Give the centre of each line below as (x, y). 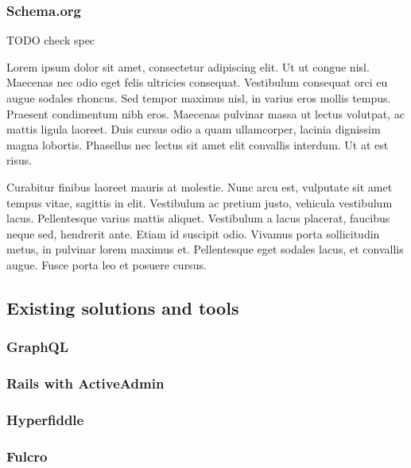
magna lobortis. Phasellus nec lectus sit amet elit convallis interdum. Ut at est (198, 144)
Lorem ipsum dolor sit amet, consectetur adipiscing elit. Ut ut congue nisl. (188, 66)
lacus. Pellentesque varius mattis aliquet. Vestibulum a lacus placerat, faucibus (198, 218)
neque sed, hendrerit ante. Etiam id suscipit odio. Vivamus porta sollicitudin (193, 233)
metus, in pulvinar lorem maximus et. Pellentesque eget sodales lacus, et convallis (205, 249)
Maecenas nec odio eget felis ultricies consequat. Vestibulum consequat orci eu (197, 82)
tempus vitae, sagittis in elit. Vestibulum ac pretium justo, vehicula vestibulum (200, 202)
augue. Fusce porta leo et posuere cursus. (107, 264)
